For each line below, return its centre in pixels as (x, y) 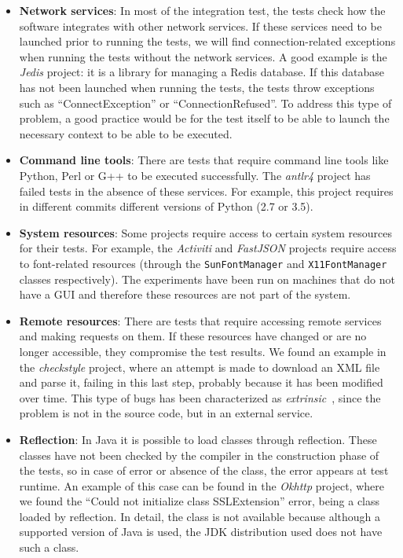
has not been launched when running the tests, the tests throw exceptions (197, 87)
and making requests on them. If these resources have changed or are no (193, 336)
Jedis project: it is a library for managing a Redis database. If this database (202, 72)
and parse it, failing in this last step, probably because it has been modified (201, 382)
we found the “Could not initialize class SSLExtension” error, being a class (200, 501)
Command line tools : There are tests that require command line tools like (204, 160)
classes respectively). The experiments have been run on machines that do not (207, 279)
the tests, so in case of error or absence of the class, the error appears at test (204, 470)
